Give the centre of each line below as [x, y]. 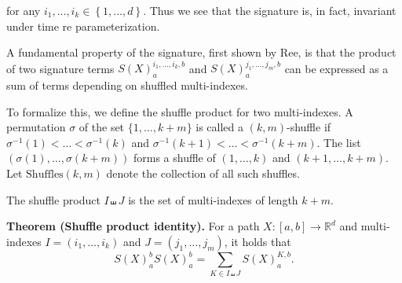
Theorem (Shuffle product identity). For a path [133, 226]
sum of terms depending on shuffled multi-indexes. [127, 85]
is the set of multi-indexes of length [213, 199]
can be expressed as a [336, 68]
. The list [339, 142]
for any [24, 10]
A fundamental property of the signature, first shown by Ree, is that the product [201, 52]
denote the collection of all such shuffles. [203, 173]
